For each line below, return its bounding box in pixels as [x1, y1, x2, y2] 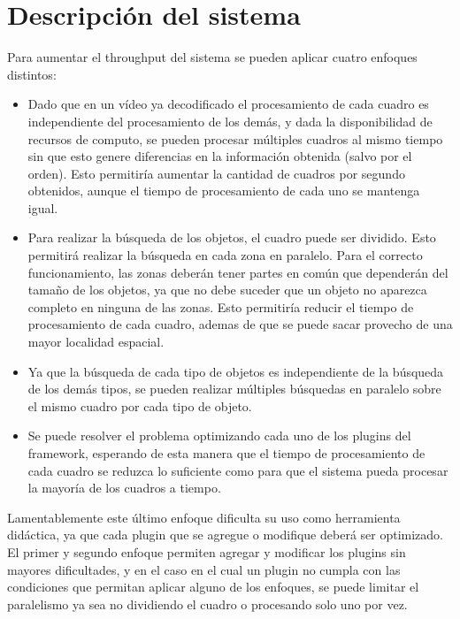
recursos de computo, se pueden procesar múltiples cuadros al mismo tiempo [27, 129, 443, 148]
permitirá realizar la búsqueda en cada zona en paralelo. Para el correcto [27, 246, 423, 264]
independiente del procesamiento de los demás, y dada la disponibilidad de [27, 111, 433, 130]
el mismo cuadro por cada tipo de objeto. [27, 396, 252, 415]
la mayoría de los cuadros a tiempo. [27, 478, 221, 497]
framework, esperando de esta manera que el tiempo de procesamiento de [27, 444, 425, 462]
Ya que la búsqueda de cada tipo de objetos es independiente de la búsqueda [27, 362, 444, 380]
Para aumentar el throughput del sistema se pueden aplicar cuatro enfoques [7, 48, 418, 66]
